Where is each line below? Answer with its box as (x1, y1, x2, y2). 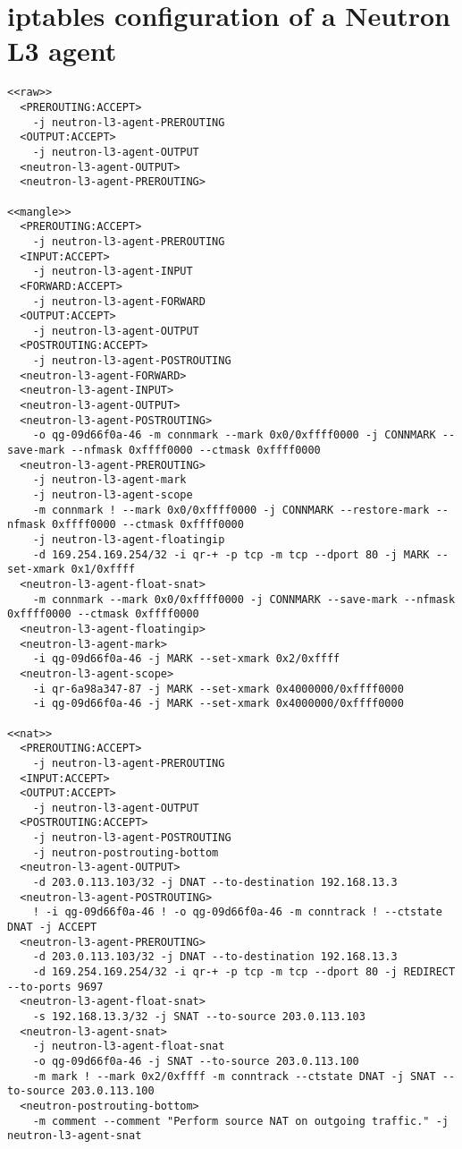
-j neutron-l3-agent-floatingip (32, 533, 225, 546)
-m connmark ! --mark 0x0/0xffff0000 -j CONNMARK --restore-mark (32, 503, 430, 516)
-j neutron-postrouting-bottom (32, 846, 219, 859)
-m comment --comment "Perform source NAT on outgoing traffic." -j (32, 1114, 449, 1128)
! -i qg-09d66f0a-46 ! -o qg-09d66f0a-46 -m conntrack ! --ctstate (32, 906, 442, 919)
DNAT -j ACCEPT (7, 921, 97, 934)
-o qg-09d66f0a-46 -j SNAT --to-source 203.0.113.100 (32, 1054, 359, 1068)
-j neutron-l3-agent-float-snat (32, 1040, 225, 1053)
